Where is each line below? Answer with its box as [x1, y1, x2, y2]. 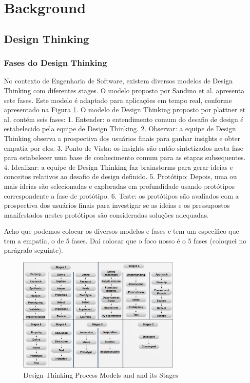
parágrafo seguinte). [4, 245, 63, 255]
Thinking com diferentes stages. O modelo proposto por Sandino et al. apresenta [4, 85, 245, 95]
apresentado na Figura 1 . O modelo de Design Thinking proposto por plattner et [4, 104, 246, 115]
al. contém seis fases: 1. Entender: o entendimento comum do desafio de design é [4, 114, 244, 124]
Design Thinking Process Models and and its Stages [23, 369, 178, 380]
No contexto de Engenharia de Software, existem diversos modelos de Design [4, 76, 233, 86]
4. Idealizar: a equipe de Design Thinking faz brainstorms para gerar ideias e [4, 161, 233, 172]
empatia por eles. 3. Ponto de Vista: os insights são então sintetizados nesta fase [4, 142, 243, 153]
